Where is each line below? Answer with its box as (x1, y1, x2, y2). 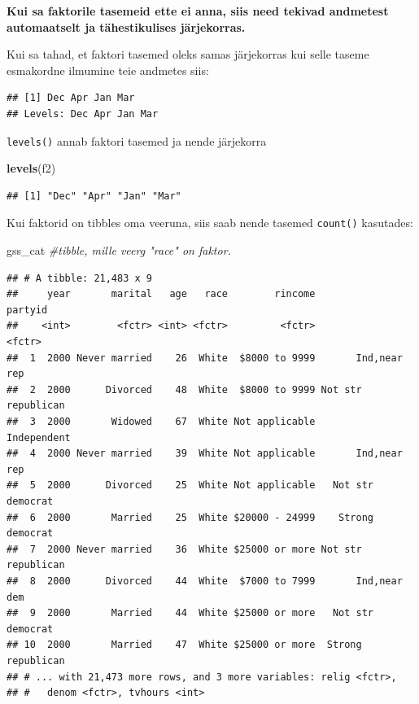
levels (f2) (7, 160, 56, 177)
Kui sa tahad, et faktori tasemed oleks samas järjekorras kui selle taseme (7, 46, 369, 63)
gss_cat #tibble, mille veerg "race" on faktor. (7, 242, 231, 259)
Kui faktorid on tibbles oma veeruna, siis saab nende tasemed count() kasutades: (7, 214, 413, 231)
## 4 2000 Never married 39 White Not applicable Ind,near (7, 448, 403, 460)
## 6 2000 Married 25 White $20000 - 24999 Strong (7, 511, 374, 523)
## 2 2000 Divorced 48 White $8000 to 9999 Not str (7, 383, 362, 396)
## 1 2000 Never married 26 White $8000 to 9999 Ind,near (7, 352, 403, 364)
